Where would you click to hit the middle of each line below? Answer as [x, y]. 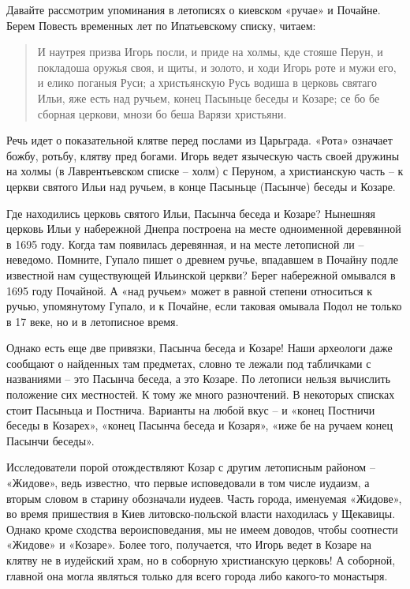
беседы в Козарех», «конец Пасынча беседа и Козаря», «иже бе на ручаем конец [200, 425]
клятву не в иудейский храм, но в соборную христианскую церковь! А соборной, [201, 560]
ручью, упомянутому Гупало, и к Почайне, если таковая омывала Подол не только [204, 306]
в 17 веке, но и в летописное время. [93, 321]
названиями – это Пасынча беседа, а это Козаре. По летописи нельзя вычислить [199, 379]
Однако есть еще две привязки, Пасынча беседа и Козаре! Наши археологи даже [199, 348]
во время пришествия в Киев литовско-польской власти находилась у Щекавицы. [201, 514]
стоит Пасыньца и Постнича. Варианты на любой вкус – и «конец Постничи [191, 409]
